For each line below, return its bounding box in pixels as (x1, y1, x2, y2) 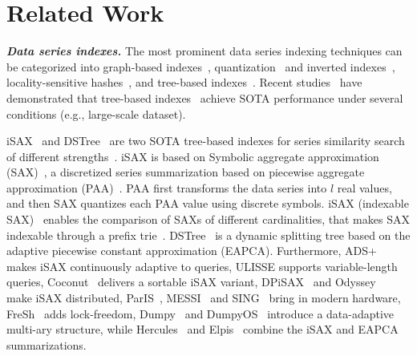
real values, (337, 179, 392, 196)
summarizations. (6, 336, 87, 353)
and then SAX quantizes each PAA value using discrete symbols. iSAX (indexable (6, 195, 409, 212)
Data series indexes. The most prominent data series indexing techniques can (6, 42, 403, 59)
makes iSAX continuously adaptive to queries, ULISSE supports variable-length (6, 257, 398, 274)
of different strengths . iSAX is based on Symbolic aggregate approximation (6, 148, 379, 164)
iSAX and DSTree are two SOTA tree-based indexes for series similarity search (6, 132, 405, 149)
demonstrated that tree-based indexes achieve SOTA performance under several (6, 89, 403, 106)
